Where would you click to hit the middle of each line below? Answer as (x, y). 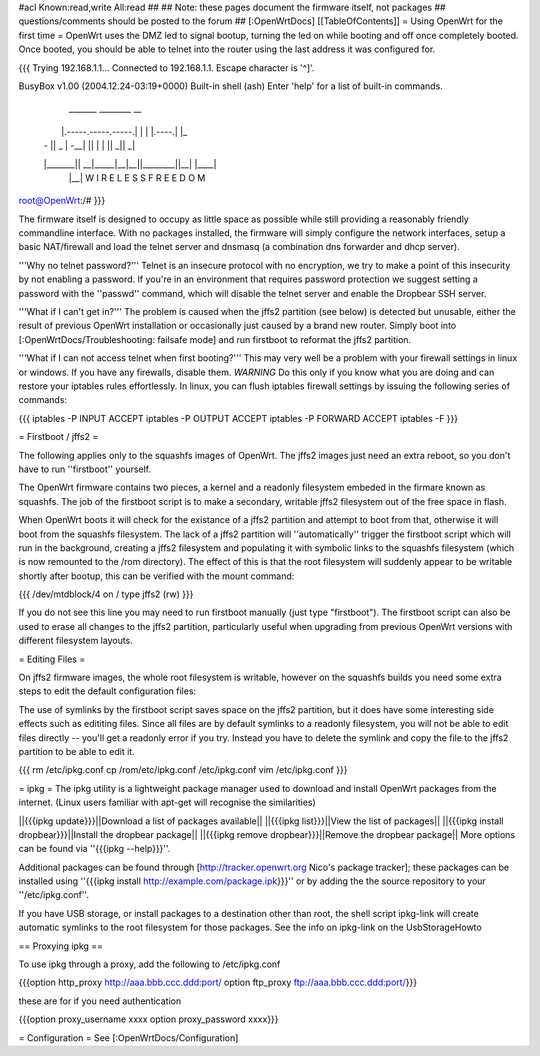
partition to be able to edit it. (76, 751)
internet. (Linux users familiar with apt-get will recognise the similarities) (167, 802)
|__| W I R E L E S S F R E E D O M (137, 177)
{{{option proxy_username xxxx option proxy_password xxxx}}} (148, 1019)
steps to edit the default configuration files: (107, 691)
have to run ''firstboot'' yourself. (85, 469)
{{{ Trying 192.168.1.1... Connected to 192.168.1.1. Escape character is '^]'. (166, 67)
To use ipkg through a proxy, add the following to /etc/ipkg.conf (149, 964)
